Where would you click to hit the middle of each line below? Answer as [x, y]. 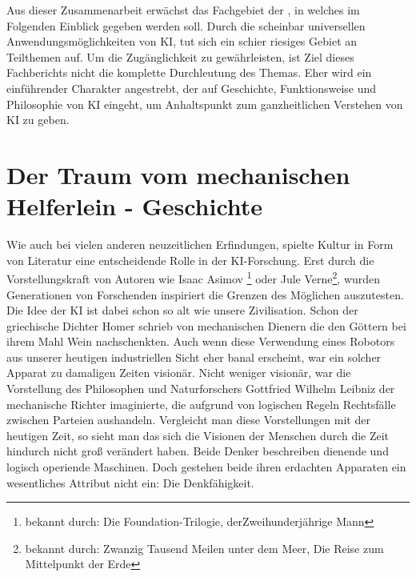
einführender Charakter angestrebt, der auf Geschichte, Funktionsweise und [192, 88]
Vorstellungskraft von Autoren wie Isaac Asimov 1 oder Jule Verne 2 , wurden [194, 277]
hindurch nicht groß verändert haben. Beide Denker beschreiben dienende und [198, 451]
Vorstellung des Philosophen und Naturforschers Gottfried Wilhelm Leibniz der [201, 389]
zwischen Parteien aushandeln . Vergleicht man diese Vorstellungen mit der [188, 420]
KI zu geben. [38, 120]
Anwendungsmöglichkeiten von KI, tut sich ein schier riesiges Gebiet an [182, 41]
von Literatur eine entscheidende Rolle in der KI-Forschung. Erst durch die [190, 260]
